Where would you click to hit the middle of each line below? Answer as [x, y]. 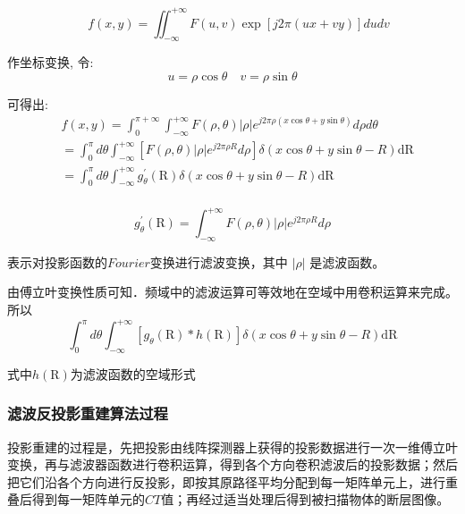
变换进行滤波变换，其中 [219, 261]
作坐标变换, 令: [51, 62]
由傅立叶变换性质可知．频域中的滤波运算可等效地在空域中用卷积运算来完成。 [232, 292]
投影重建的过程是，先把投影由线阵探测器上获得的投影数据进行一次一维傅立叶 [232, 447]
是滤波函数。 [347, 261]
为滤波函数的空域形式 [133, 373]
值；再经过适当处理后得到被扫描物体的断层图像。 [305, 499]
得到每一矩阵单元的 [88, 499]
